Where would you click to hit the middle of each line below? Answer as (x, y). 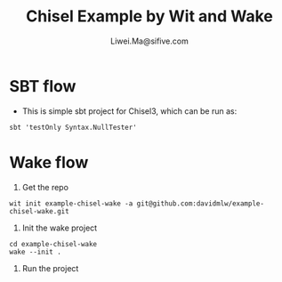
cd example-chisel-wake (53, 244)
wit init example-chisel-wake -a (71, 203)
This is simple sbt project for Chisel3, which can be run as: (129, 111)
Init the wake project (60, 228)
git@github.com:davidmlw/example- (201, 203)
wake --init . (36, 252)
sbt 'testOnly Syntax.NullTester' (73, 127)
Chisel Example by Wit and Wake (149, 16)
